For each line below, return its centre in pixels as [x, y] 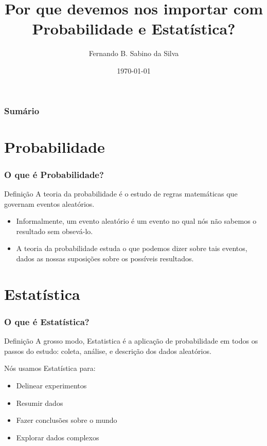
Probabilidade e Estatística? [134, 29]
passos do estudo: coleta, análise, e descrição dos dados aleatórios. [108, 351]
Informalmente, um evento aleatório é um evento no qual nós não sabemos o [136, 221]
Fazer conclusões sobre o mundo [67, 420]
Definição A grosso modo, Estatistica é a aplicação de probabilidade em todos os [131, 341]
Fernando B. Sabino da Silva [134, 53]
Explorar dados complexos [58, 437]
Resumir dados [40, 403]
